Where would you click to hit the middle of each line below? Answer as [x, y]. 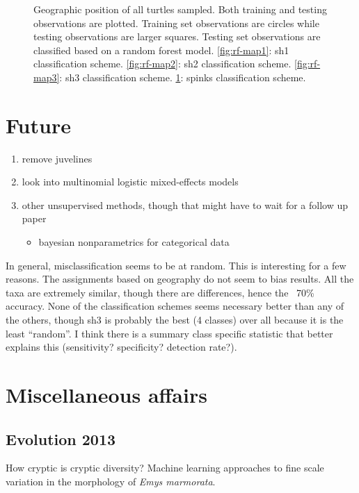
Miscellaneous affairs [106, 394]
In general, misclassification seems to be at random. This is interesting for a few [176, 265]
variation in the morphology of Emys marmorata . [111, 481]
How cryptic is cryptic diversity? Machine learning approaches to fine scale [165, 468]
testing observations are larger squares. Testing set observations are [177, 36]
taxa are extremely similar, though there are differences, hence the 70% [160, 292]
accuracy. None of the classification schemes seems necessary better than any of [175, 306]
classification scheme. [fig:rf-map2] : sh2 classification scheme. [162, 64]
